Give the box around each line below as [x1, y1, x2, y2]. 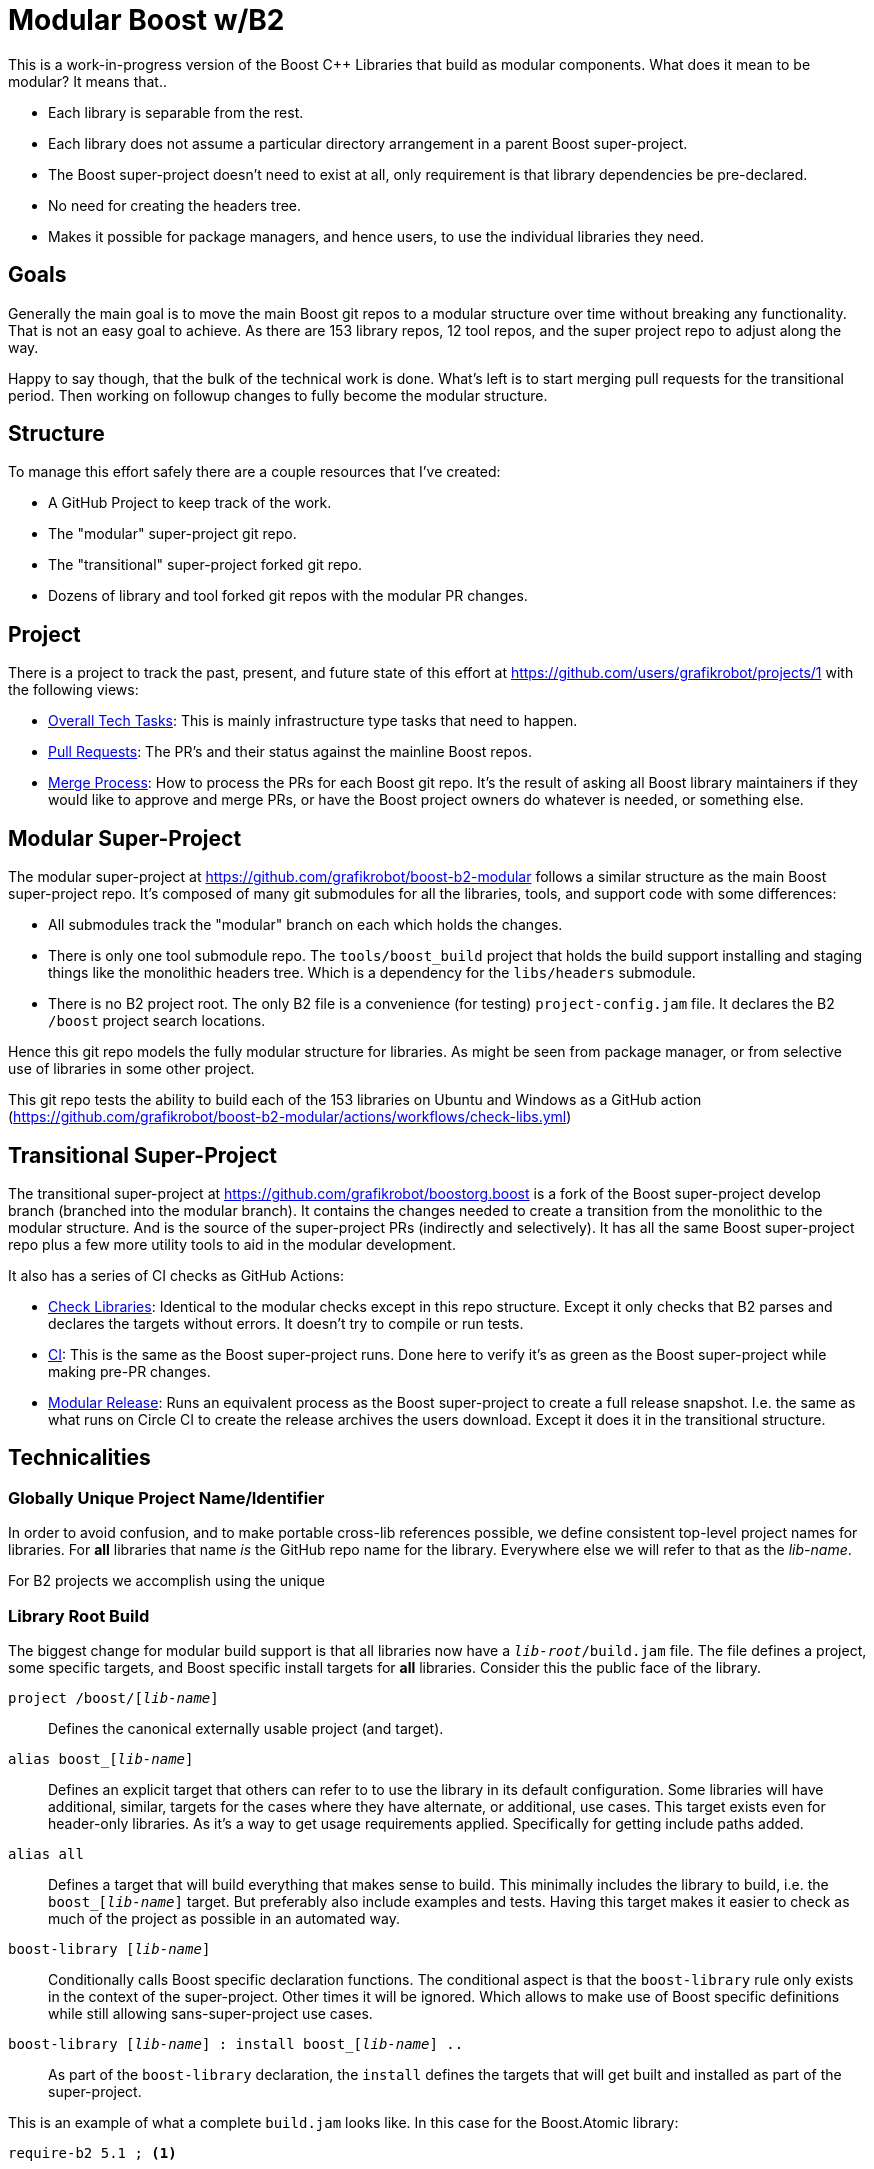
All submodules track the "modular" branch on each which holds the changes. [48, 916, 563, 934]
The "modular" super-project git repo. [48, 525, 297, 543]
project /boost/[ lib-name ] [8, 1689, 219, 1706]
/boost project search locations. [48, 1012, 266, 1030]
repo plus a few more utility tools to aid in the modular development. [8, 1235, 456, 1253]
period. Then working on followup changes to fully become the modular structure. [8, 386, 548, 404]
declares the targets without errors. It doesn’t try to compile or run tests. [48, 1314, 524, 1332]
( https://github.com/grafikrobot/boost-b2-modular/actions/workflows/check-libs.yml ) [8, 1108, 572, 1126]
